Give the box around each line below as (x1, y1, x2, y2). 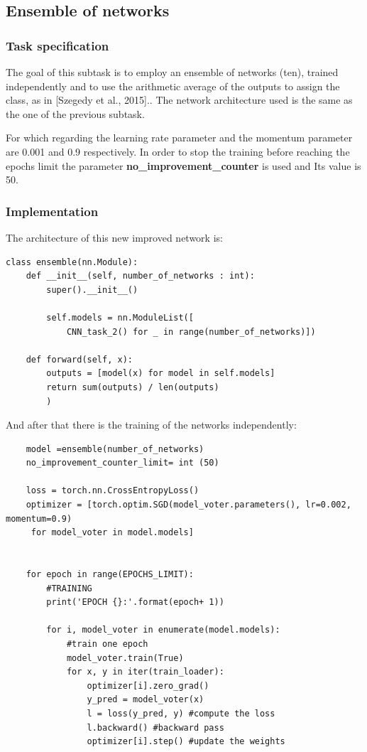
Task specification (6, 36, 109, 54)
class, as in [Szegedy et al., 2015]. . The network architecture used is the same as (6, 92, 353, 107)
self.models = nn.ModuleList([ (46, 312, 194, 323)
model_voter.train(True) (66, 652, 184, 663)
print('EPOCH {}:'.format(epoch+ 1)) (46, 597, 224, 608)
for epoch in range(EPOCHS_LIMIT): (26, 569, 194, 580)
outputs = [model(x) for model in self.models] (46, 368, 275, 379)
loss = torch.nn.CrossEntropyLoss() (26, 485, 199, 496)
